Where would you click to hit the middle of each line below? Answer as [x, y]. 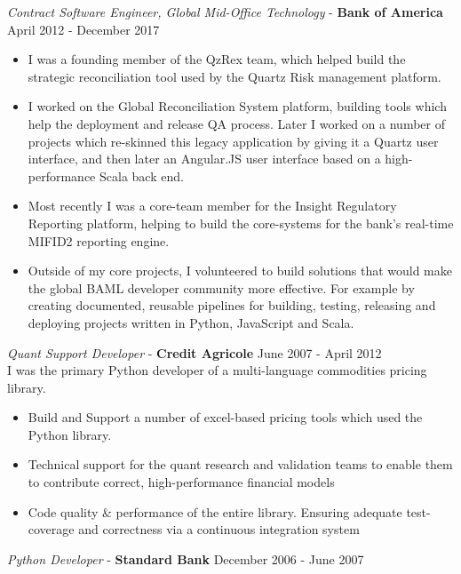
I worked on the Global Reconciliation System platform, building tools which [237, 106]
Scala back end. [141, 175]
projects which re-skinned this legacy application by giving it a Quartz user [233, 141]
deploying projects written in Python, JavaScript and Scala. [191, 322]
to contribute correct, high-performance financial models [181, 482]
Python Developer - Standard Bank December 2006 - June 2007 [186, 558]
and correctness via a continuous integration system [219, 529]
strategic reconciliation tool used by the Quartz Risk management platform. [234, 76]
